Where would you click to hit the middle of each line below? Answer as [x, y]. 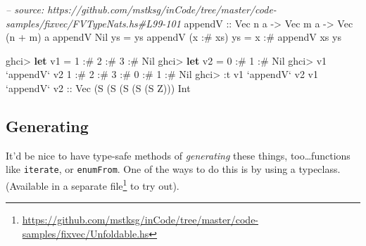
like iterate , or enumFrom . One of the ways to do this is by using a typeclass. [173, 169]
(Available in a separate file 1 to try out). [93, 184]
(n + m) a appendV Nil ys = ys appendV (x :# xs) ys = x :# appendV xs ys [173, 37]
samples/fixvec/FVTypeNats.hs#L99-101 [93, 23]
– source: [25, 9]
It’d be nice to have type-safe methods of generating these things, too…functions [178, 155]
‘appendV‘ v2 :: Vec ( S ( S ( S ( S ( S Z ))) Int [98, 88]
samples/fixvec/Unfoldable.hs [86, 233]
